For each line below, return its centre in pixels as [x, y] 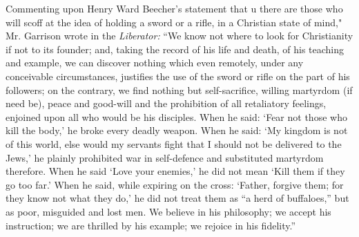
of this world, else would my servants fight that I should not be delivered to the [174, 143]
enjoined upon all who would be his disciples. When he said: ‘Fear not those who [176, 116]
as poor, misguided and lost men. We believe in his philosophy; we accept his [168, 211]
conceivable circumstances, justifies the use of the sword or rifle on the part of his [178, 76]
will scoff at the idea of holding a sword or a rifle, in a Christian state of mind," [174, 22]
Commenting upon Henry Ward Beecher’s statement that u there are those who [174, 8]
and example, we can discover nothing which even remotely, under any [155, 63]
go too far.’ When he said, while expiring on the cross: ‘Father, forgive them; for [175, 184]
